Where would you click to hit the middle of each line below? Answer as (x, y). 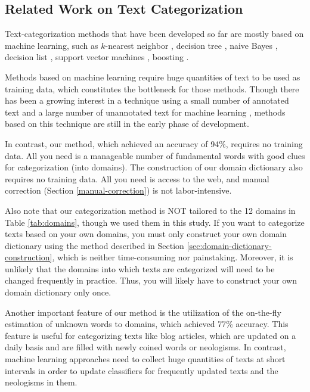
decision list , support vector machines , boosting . (97, 57)
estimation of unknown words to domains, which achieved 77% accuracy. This (147, 324)
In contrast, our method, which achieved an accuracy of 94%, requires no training (154, 143)
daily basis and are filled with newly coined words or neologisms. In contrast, (145, 347)
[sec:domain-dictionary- (229, 245)
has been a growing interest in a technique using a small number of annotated (147, 100)
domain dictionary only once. (58, 292)
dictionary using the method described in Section (94, 245)
